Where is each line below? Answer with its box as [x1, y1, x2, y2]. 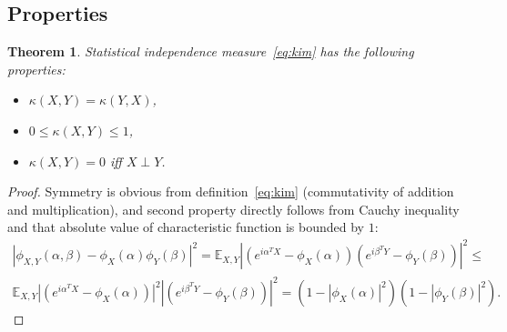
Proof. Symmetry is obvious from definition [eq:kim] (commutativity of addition [7, 182, 454, 201]
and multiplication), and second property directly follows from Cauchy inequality [7, 199, 460, 218]
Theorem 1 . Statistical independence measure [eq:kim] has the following [7, 42, 414, 61]
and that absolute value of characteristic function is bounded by [7, 217, 364, 236]
